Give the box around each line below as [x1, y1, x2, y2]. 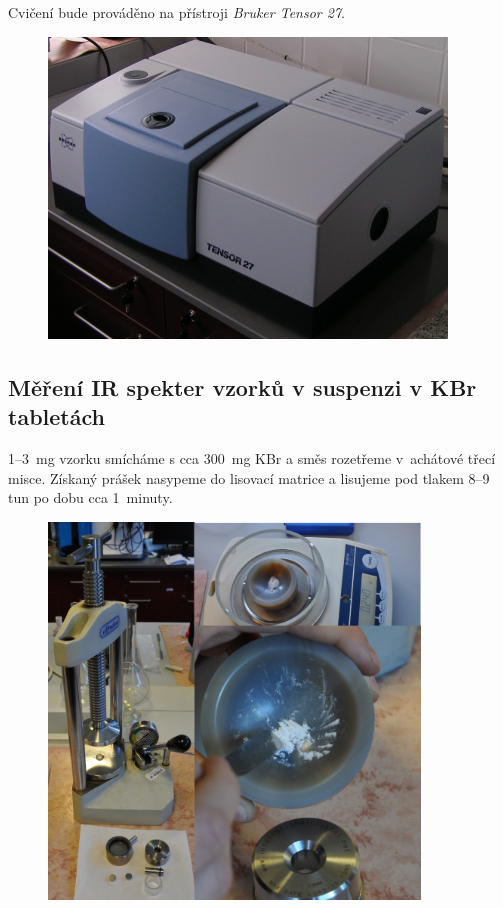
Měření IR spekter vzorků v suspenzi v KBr [8, 371, 477, 402]
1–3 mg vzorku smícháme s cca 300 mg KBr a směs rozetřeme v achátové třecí [8, 448, 496, 469]
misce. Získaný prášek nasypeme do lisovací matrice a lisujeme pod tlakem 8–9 [8, 467, 490, 488]
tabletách [8, 401, 105, 432]
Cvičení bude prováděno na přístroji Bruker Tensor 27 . [8, 2, 345, 22]
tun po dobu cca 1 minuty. [8, 487, 173, 508]
